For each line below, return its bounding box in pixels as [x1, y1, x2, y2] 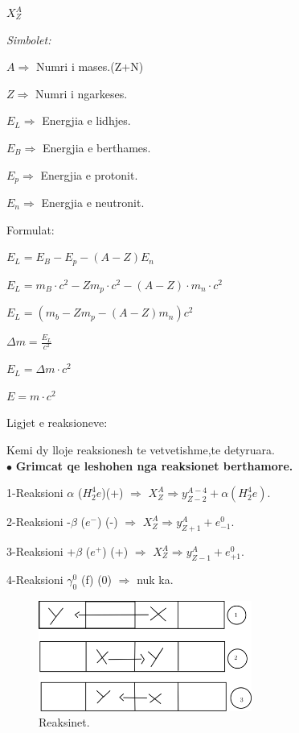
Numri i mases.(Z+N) [35, 58, 144, 75]
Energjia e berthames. [42, 139, 151, 155]
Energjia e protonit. [40, 166, 138, 183]
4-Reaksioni [6, 571, 63, 588]
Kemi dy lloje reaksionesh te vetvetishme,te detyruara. [6, 441, 275, 458]
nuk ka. [137, 571, 174, 588]
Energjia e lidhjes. [42, 112, 131, 129]
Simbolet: [6, 31, 51, 48]
